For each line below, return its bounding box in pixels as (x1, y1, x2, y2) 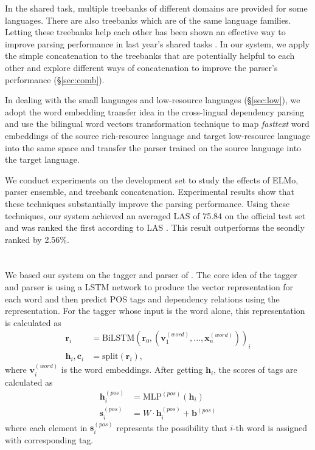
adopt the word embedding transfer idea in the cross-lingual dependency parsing (5, 105, 305, 118)
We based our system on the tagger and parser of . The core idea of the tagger (5, 268, 297, 281)
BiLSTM (102, 334, 135, 343)
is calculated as (5, 316, 61, 329)
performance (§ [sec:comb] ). (5, 73, 105, 86)
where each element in (5, 421, 88, 434)
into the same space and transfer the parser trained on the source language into (5, 141, 302, 154)
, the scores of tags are (213, 363, 297, 376)
